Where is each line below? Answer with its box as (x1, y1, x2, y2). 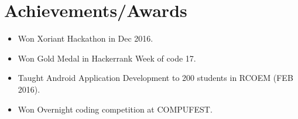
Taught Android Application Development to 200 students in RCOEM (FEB (18, 72, 293, 84)
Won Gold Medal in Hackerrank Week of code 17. (18, 52, 196, 64)
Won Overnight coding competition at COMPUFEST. (18, 103, 213, 115)
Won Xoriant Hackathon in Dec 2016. (18, 32, 153, 45)
